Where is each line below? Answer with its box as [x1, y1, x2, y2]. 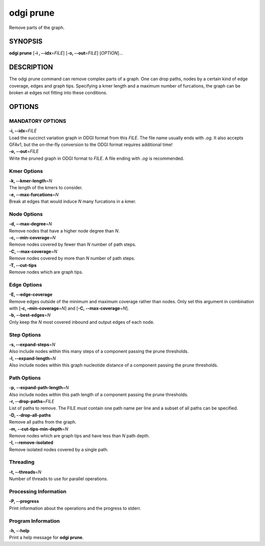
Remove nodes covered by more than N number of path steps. [9, 256, 135, 261]
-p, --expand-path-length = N [9, 385, 69, 391]
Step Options [9, 331, 41, 338]
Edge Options [9, 281, 42, 288]
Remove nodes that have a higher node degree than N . [9, 228, 120, 233]
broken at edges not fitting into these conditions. [9, 90, 107, 96]
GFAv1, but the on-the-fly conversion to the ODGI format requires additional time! [9, 142, 173, 147]
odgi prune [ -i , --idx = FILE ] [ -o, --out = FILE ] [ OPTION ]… [9, 50, 123, 56]
